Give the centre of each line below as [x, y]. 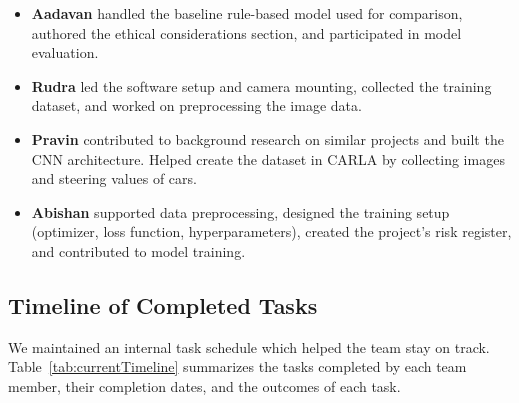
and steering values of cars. [114, 178]
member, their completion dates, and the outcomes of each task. [204, 385]
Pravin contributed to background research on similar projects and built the [267, 138]
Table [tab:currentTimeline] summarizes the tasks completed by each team [237, 366]
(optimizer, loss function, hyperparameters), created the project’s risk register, [271, 231]
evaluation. [65, 52]
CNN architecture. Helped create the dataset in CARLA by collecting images [268, 158]
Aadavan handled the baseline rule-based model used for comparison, [247, 13]
